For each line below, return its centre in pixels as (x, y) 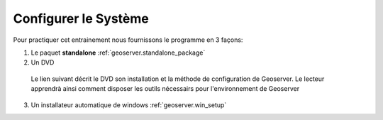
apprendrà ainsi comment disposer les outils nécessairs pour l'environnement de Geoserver (165, 89)
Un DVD (43, 62)
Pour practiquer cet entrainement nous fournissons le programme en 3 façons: (128, 40)
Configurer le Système (81, 18)
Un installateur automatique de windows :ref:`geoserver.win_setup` (129, 105)
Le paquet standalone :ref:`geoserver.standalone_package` (118, 53)
